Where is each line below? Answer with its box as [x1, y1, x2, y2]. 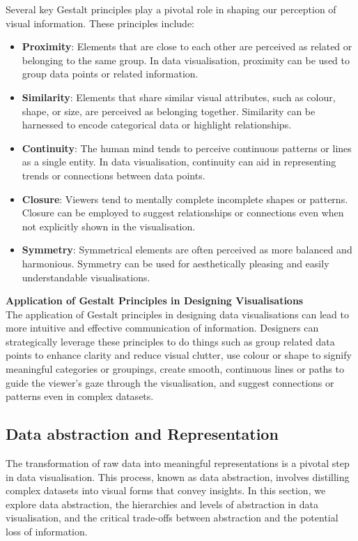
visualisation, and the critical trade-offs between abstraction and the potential [6, 510, 338, 525]
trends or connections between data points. [22, 168, 205, 182]
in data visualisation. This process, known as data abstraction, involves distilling [6, 469, 350, 484]
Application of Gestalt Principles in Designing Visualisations [6, 293, 304, 308]
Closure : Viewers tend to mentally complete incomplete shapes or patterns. [22, 191, 348, 206]
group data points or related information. [22, 66, 199, 81]
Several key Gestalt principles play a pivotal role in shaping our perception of [6, 2, 336, 16]
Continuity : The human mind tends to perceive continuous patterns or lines [22, 140, 352, 155]
